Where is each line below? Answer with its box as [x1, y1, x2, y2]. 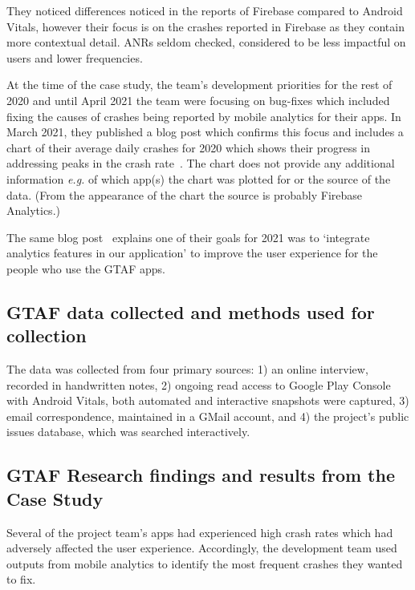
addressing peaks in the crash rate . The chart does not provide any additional [6, 155, 395, 172]
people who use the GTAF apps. [6, 260, 166, 277]
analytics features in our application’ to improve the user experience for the [6, 244, 378, 261]
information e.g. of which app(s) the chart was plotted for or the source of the [6, 170, 391, 187]
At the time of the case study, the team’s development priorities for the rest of [6, 76, 393, 93]
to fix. [6, 571, 36, 588]
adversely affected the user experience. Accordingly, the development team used [6, 539, 397, 556]
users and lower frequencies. [6, 49, 143, 66]
